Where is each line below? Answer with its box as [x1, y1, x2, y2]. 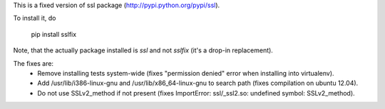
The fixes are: [13, 59, 53, 67]
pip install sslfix [31, 30, 77, 38]
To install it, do [13, 14, 56, 23]
